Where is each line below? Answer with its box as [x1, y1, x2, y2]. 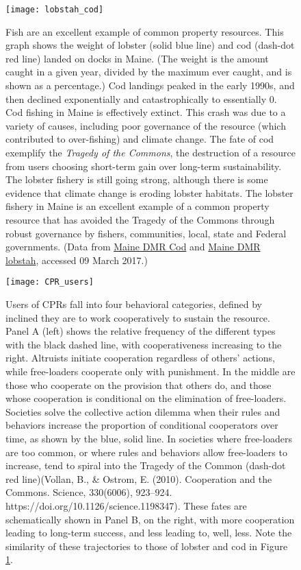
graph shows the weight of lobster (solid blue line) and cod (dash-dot [5, 38, 295, 52]
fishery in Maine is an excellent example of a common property [5, 199, 270, 213]
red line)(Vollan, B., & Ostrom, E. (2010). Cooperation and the [5, 471, 272, 486]
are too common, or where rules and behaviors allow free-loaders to [5, 444, 287, 459]
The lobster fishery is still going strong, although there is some [5, 172, 268, 187]
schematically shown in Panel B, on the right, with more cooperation [5, 512, 295, 526]
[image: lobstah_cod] [5, 5, 104, 14]
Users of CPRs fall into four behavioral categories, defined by [5, 297, 262, 311]
